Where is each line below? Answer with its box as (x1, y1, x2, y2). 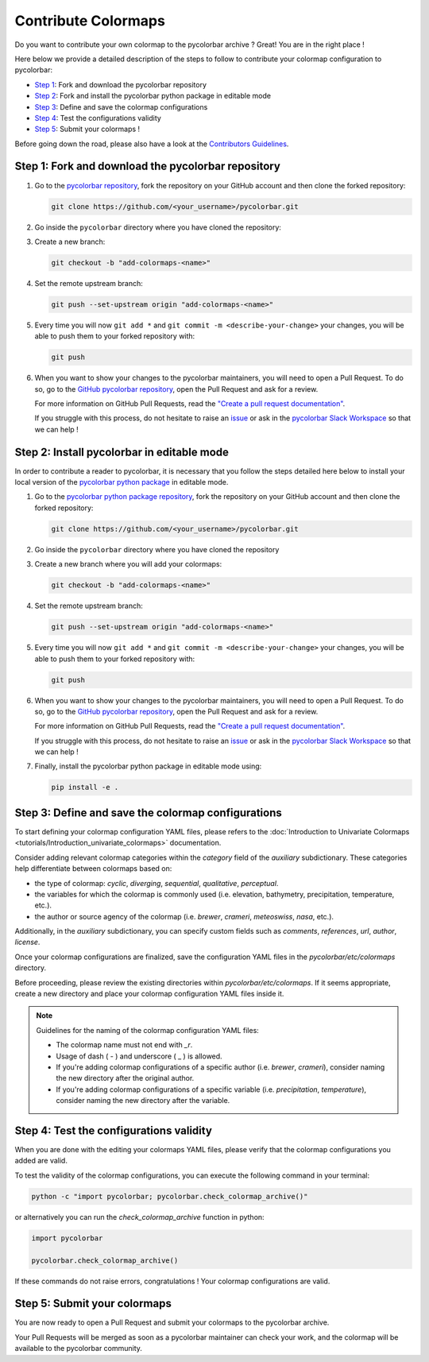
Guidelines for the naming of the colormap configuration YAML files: (36, 1025, 260, 1035)
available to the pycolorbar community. (14, 1344, 143, 1353)
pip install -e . (51, 783, 119, 792)
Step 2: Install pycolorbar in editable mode (14, 445, 230, 459)
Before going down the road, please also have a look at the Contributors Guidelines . (14, 139, 289, 149)
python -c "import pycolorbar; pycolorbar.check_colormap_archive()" (31, 1192, 308, 1201)
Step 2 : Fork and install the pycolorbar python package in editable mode (34, 91, 272, 101)
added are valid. (14, 1156, 68, 1166)
